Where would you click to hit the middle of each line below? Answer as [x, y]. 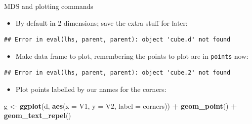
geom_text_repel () [38, 115]
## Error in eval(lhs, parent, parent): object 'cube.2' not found [117, 73]
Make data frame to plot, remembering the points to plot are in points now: [132, 56]
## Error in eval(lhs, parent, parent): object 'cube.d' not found [117, 40]
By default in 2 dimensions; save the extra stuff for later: [102, 22]
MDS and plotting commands [49, 6]
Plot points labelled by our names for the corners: [91, 89]
